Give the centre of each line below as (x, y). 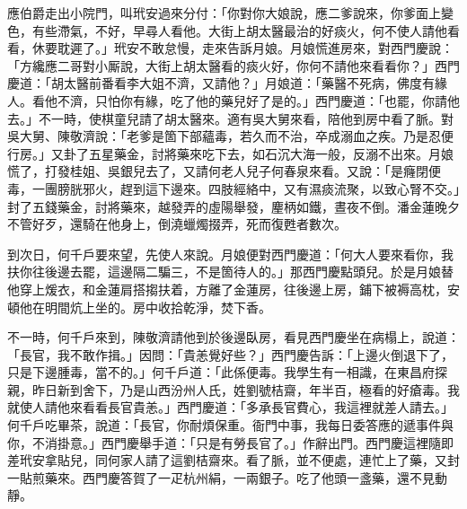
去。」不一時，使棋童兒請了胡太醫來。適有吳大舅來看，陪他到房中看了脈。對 (230, 118)
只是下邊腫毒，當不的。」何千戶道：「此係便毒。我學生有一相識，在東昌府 (221, 372)
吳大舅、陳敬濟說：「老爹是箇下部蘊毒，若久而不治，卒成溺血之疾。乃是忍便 (230, 136)
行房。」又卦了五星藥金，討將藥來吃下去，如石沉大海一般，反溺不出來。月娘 (230, 153)
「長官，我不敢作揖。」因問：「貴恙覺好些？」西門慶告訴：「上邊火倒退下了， (230, 354)
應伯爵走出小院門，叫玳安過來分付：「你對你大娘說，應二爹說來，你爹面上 (224, 13)
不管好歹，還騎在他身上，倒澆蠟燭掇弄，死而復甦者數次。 (177, 224)
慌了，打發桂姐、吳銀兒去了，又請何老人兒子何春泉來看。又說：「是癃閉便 (224, 171)
